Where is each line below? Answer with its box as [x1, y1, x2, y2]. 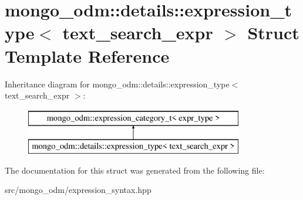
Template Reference [5, 43, 170, 67]
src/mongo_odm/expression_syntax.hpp [5, 184, 151, 196]
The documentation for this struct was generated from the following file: [5, 164, 265, 176]
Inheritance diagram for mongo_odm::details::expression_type [5, 77, 230, 90]
